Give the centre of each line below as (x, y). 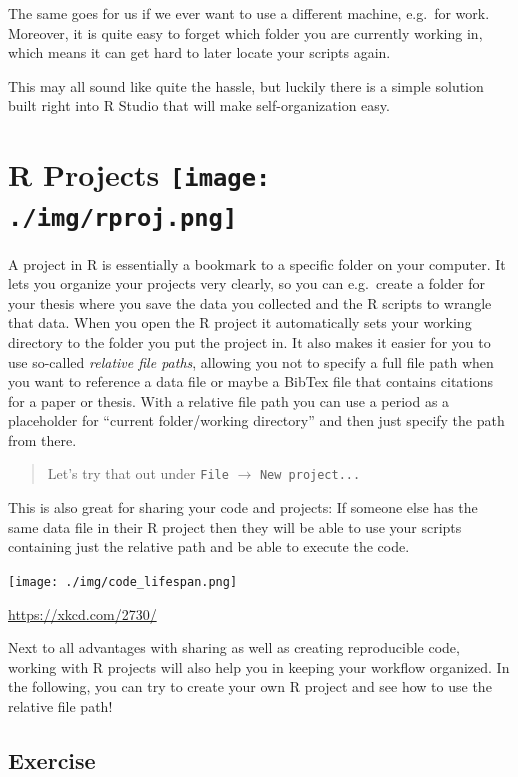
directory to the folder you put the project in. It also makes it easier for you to (249, 341)
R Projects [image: (139, 174)
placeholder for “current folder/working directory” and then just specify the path (256, 420)
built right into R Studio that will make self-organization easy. (199, 105)
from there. (42, 439)
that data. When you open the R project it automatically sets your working (240, 322)
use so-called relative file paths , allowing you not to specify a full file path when (251, 361)
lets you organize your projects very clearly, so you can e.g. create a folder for (246, 283)
